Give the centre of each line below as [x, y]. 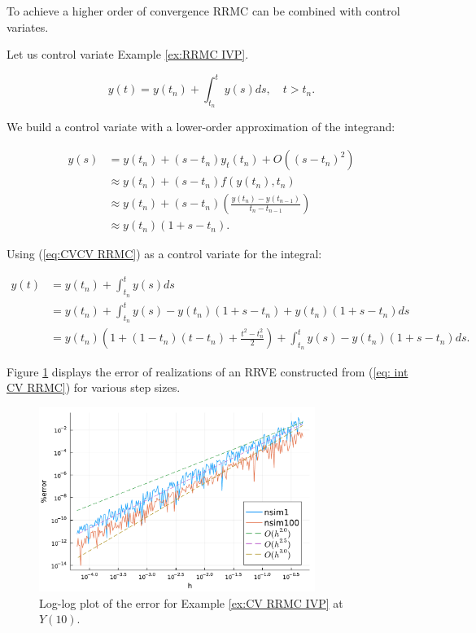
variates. [28, 26]
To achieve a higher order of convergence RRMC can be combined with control [203, 11]
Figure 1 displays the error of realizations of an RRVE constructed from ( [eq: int [207, 371]
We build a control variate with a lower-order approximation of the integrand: [201, 127]
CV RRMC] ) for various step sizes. [94, 387]
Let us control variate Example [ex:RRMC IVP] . [128, 54]
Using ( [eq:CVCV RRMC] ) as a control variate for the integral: [164, 254]
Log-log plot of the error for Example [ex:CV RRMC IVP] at [191, 602]
